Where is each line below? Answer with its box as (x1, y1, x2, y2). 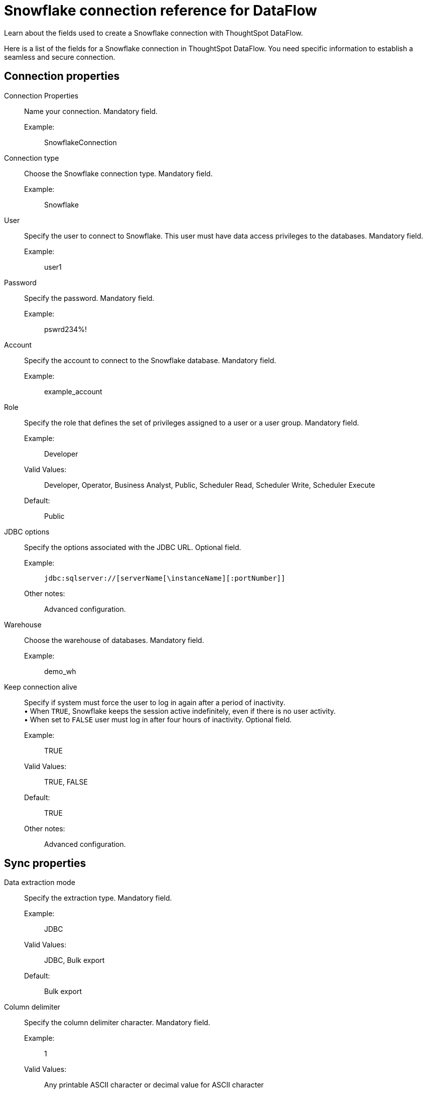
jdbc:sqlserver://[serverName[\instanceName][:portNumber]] (44, 574, 286, 582)
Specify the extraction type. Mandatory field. (24, 894, 172, 903)
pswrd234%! (44, 324, 87, 334)
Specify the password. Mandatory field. (24, 293, 155, 302)
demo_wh (44, 667, 76, 676)
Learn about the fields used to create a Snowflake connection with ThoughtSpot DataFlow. (4, 28, 303, 37)
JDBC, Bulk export (44, 956, 105, 965)
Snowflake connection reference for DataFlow (4, 2, 317, 19)
